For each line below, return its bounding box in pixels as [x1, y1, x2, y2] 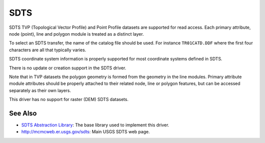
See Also [9, 109, 37, 117]
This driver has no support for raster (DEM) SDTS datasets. [9, 97, 129, 102]
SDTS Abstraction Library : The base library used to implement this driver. [21, 122, 169, 128]
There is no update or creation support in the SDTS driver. [9, 65, 127, 71]
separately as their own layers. [9, 87, 71, 93]
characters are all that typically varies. [9, 47, 86, 53]
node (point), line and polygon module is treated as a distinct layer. [9, 31, 144, 37]
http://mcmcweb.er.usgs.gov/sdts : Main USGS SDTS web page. [21, 129, 150, 135]
